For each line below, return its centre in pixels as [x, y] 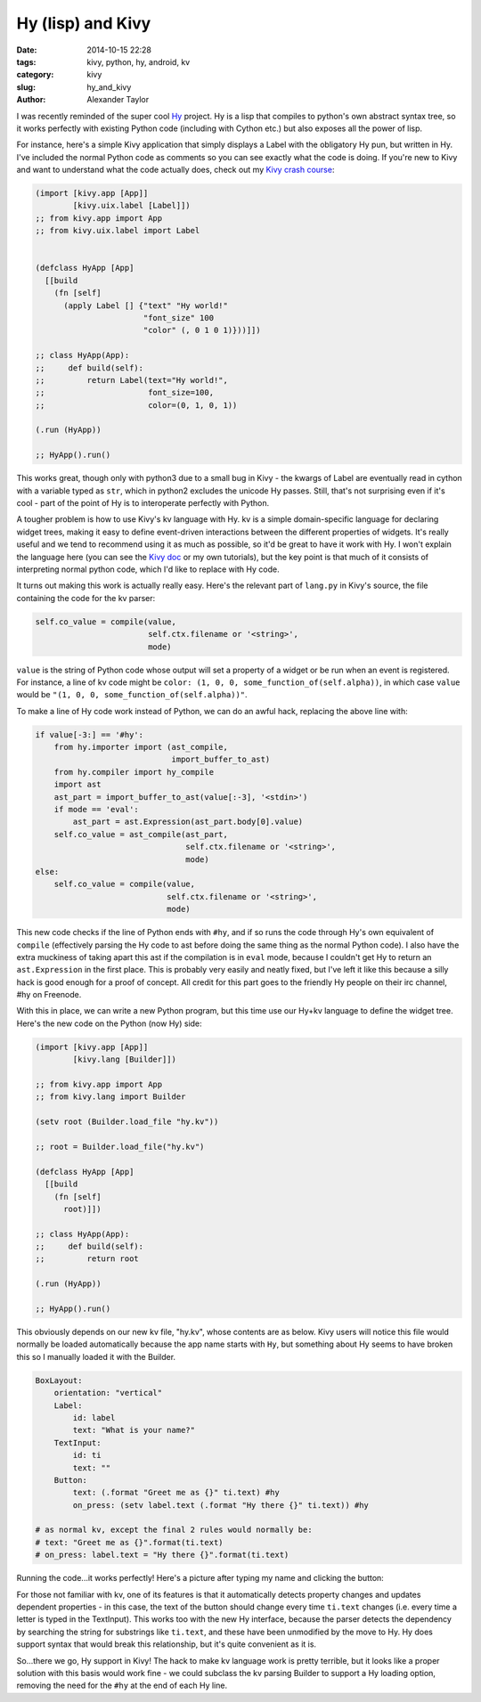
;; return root [87, 1259]
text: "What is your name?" [134, 1430]
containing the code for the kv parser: [86, 598]
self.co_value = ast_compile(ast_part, [141, 834]
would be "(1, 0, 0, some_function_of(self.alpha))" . [132, 695]
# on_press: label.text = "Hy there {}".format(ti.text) [162, 1555]
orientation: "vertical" [108, 1393]
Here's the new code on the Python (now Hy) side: [109, 1023]
